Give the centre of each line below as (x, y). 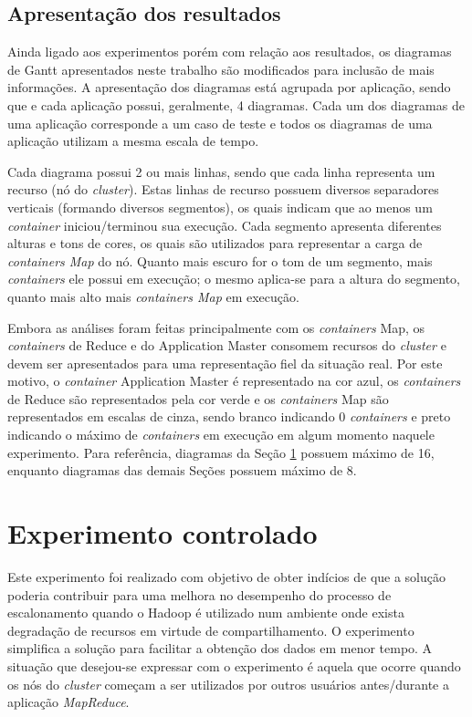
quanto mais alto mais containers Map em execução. (153, 296)
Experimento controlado (163, 533)
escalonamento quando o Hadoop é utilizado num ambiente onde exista (206, 613)
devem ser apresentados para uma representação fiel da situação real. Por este (225, 363)
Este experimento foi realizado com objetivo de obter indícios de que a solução (227, 576)
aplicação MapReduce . (68, 702)
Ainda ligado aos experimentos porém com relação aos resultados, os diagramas (230, 52)
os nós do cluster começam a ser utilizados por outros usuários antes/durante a (228, 684)
